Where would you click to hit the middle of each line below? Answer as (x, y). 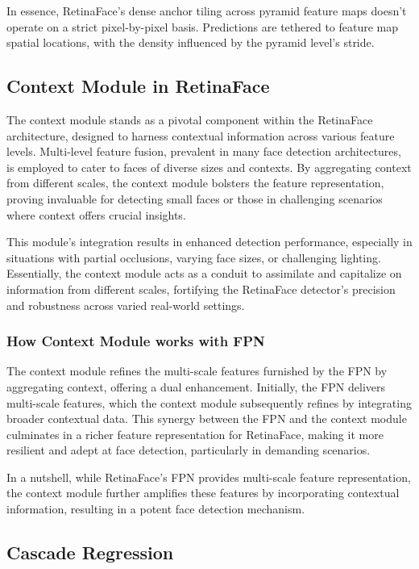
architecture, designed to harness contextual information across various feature (201, 135)
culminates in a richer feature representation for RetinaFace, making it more (195, 434)
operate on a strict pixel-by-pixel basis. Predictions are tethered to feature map (203, 26)
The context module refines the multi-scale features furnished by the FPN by (197, 371)
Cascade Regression (90, 552)
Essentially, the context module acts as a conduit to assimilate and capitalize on (204, 273)
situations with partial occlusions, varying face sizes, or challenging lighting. (194, 257)
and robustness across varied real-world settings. (126, 305)
